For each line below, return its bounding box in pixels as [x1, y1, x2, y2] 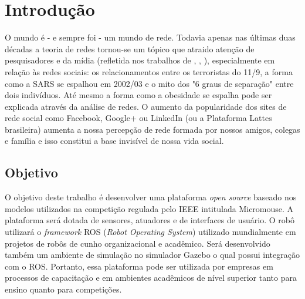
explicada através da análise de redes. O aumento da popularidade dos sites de [5, 100, 287, 112]
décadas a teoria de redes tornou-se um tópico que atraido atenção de [5, 42, 255, 55]
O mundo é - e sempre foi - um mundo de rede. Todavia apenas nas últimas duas [5, 31, 296, 43]
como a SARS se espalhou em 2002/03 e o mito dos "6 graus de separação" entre [5, 77, 294, 89]
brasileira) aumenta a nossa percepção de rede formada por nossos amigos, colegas [5, 123, 300, 135]
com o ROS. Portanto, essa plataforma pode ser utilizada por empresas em [5, 260, 273, 272]
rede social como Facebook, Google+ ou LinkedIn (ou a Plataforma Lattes [5, 112, 272, 124]
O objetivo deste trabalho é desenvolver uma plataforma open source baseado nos [5, 191, 297, 203]
